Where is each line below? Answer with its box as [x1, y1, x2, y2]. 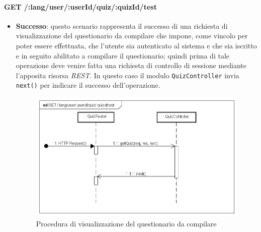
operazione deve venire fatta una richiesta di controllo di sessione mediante [16, 60, 246, 71]
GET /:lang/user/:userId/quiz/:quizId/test [4, 1, 157, 12]
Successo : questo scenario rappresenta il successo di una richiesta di [16, 20, 228, 31]
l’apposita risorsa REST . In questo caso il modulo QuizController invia [16, 70, 239, 80]
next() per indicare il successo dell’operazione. [16, 80, 160, 90]
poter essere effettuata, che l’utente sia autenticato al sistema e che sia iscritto [16, 40, 257, 50]
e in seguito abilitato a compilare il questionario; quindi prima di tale [16, 50, 229, 61]
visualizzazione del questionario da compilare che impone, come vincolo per [16, 30, 248, 41]
